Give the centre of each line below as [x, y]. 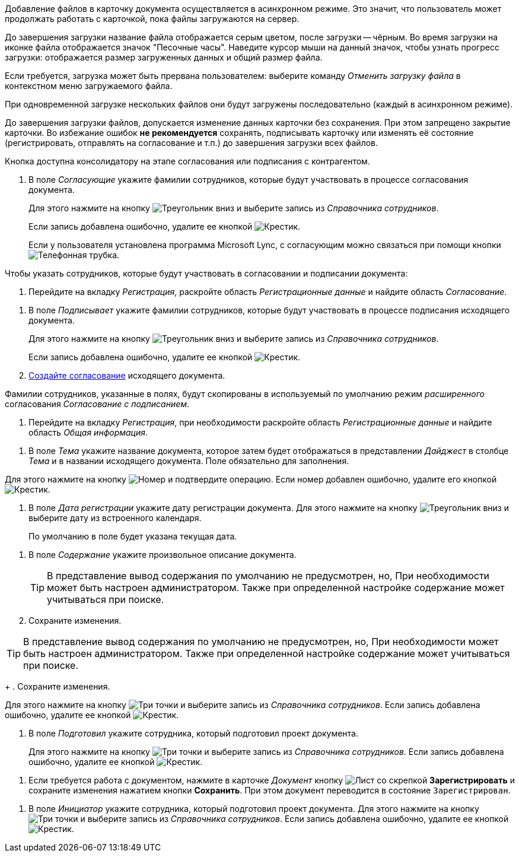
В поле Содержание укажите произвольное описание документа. [163, 555]
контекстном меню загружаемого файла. [89, 86]
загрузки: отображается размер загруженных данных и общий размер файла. [164, 57]
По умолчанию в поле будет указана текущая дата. [133, 536]
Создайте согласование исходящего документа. [127, 375]
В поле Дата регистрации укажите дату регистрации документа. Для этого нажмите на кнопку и [269, 508]
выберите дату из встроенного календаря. [115, 518]
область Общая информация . [88, 432]
